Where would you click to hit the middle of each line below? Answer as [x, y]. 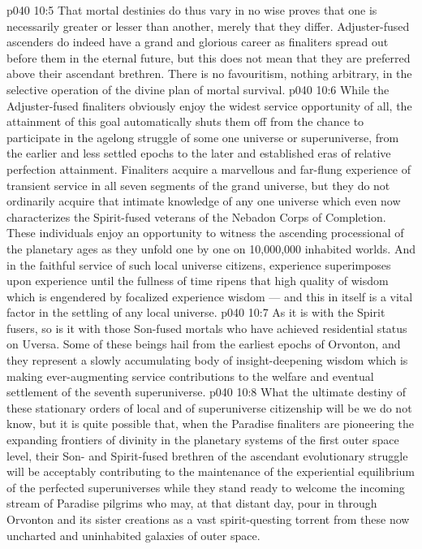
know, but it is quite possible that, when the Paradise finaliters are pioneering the [211, 424]
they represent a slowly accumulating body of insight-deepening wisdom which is [207, 360]
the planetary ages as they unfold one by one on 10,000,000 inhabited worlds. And [211, 248]
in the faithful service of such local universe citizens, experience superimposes [199, 264]
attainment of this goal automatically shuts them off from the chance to [185, 121]
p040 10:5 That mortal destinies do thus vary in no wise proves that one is [192, 10]
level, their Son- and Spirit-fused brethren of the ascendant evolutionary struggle [207, 455]
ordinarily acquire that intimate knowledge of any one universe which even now [204, 201]
